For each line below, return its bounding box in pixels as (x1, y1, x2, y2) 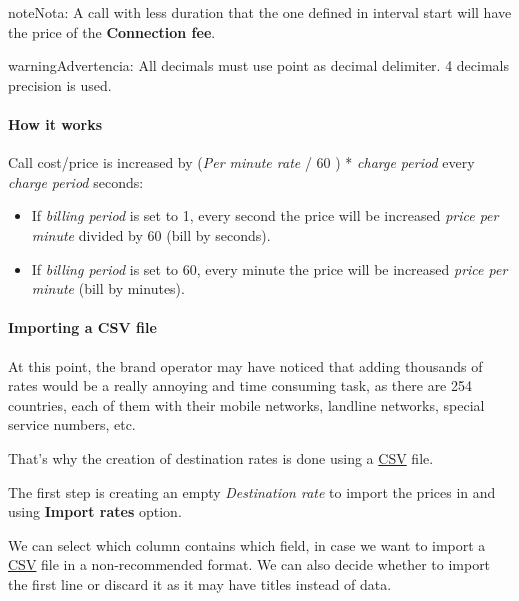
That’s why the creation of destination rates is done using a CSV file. (8, 447, 434, 468)
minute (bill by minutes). (31, 278, 185, 299)
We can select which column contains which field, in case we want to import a (8, 534, 486, 555)
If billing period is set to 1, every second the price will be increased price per (31, 205, 499, 226)
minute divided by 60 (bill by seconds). (31, 224, 271, 245)
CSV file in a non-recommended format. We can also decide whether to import (8, 554, 491, 575)
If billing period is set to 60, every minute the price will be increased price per (31, 258, 508, 279)
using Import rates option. (8, 501, 182, 522)
